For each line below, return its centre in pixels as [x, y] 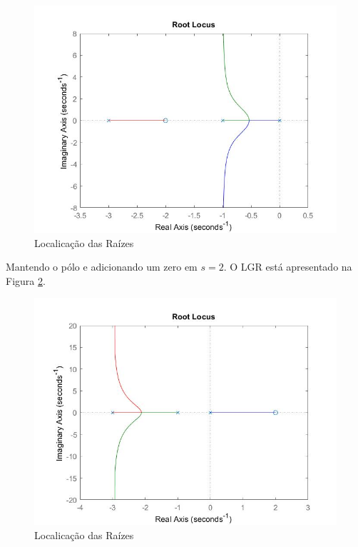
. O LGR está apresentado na [288, 267]
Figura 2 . [26, 280]
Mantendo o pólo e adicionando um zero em [102, 267]
